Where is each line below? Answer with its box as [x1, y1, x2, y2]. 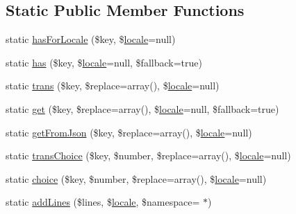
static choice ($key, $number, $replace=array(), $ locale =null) [6, 171, 267, 186]
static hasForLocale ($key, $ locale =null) [6, 32, 176, 46]
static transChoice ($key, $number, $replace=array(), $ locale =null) [6, 148, 291, 163]
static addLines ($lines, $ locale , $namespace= [6, 195, 200, 209]
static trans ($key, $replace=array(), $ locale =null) [6, 78, 220, 93]
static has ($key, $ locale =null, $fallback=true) [6, 55, 202, 69]
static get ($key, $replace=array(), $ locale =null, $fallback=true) [6, 101, 279, 116]
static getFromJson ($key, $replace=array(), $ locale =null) [6, 125, 252, 139]
